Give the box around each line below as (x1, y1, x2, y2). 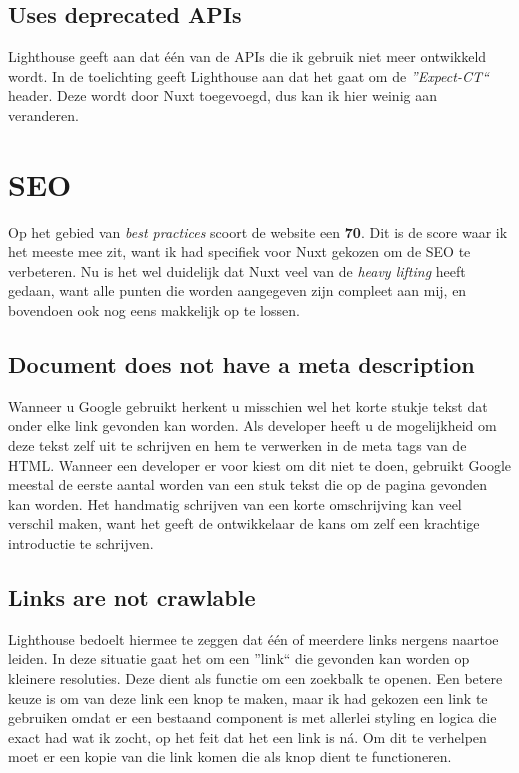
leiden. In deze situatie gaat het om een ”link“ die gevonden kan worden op (8, 648, 470, 669)
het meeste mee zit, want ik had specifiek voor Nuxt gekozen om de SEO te (8, 241, 471, 262)
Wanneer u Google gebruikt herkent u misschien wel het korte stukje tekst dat (8, 395, 488, 416)
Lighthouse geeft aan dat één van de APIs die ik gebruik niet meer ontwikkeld (8, 46, 487, 67)
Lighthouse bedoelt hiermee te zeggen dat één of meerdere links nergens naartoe (8, 628, 499, 649)
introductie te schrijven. (8, 533, 154, 554)
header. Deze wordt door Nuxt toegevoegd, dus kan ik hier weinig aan (8, 85, 437, 106)
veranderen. (8, 104, 79, 125)
